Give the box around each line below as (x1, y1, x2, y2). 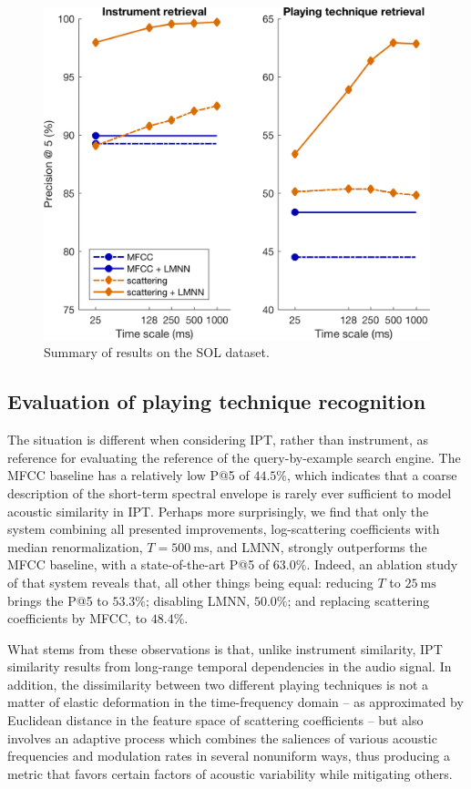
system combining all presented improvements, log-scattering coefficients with (7, 519, 440, 538)
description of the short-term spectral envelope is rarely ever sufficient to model (7, 483, 452, 502)
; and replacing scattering (287, 590, 430, 610)
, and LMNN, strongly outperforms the (209, 537, 427, 556)
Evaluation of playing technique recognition (7, 387, 426, 415)
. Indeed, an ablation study (306, 555, 458, 574)
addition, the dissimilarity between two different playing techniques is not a (7, 674, 428, 693)
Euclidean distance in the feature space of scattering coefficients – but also (7, 711, 424, 730)
